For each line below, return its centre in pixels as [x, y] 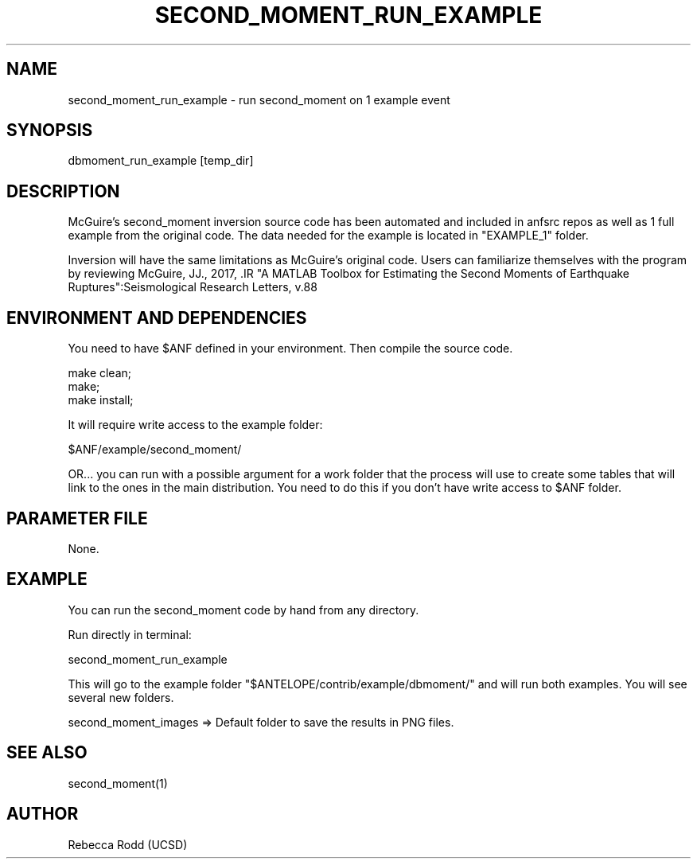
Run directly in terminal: [130, 634]
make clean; [100, 373]
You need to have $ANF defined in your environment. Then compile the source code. [290, 349]
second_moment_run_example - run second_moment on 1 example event [259, 99]
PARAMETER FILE [77, 518]
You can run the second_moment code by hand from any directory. [243, 610]
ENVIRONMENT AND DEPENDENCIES [157, 318]
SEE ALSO [47, 753]
